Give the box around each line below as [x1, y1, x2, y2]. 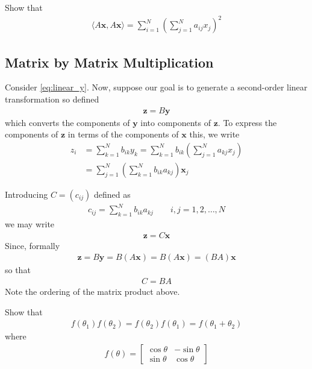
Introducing [5, 188, 48, 200]
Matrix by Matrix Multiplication [5, 52, 214, 71]
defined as [93, 188, 131, 200]
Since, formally [5, 239, 60, 251]
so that [5, 263, 31, 276]
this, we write [189, 128, 240, 140]
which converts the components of [5, 116, 130, 128]
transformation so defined [5, 92, 99, 105]
